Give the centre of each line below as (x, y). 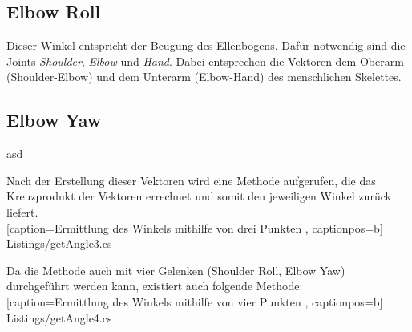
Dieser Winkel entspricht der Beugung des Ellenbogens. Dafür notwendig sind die (206, 45)
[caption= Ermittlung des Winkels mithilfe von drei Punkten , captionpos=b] (195, 227)
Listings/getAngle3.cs (59, 243)
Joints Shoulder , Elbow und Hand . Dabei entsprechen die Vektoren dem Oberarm (205, 61)
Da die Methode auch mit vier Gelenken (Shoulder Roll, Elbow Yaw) (176, 270)
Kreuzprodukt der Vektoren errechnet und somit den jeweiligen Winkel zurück (199, 196)
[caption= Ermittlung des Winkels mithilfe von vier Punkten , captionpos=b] (195, 301)
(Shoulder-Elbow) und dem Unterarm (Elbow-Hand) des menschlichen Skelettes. (204, 77)
